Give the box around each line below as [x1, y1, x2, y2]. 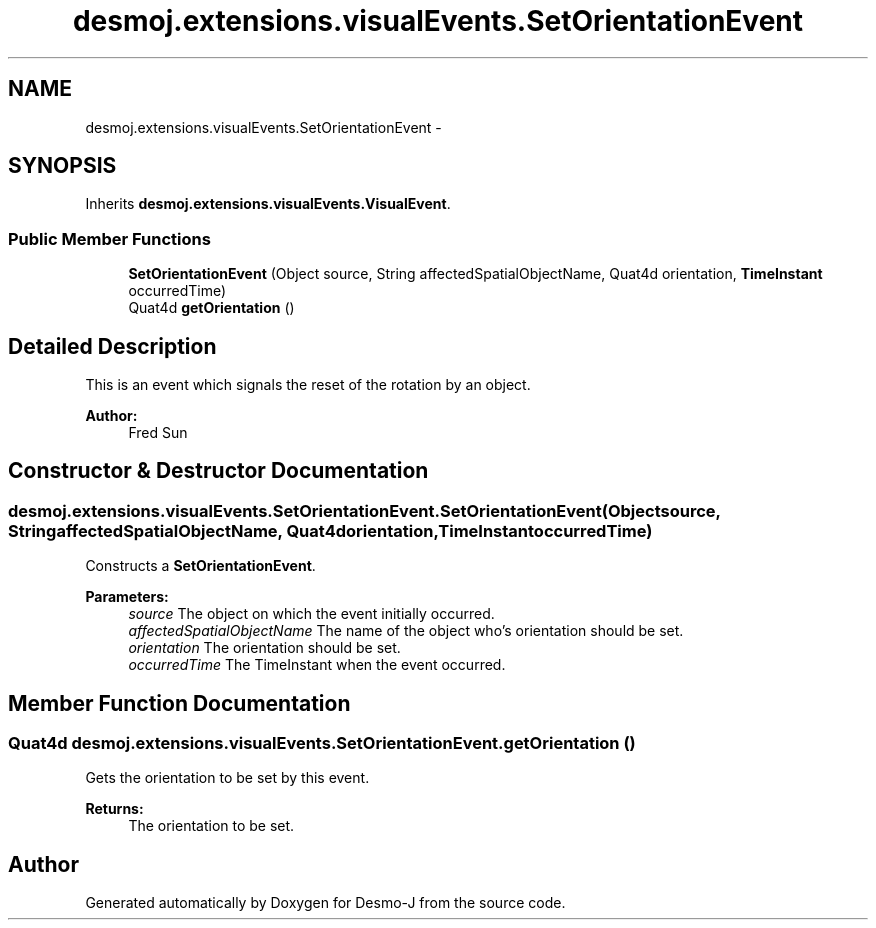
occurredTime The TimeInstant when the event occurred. [128, 656, 506, 674]
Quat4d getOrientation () [128, 299, 295, 317]
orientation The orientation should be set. [128, 639, 401, 657]
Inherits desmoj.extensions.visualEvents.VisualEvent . [85, 195, 451, 213]
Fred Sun [128, 424, 188, 442]
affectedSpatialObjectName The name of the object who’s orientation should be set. [128, 622, 684, 640]
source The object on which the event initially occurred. [128, 605, 495, 623]
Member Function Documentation [8, 690, 351, 716]
